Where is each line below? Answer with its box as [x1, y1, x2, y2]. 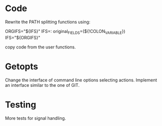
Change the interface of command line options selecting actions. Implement [5, 77, 157, 83]
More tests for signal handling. [5, 115, 66, 121]
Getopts [5, 61, 38, 72]
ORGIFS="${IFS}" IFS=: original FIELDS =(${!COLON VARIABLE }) [5, 28, 126, 35]
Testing [5, 99, 36, 110]
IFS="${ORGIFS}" [5, 34, 40, 40]
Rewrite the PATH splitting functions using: [5, 19, 90, 25]
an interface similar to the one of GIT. [5, 82, 80, 88]
